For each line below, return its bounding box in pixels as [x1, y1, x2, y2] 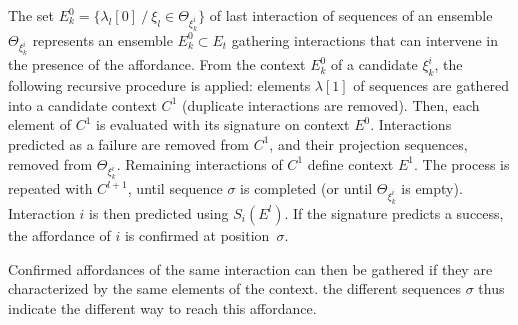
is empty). [401, 178, 463, 199]
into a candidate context [8, 94, 157, 115]
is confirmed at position [124, 224, 270, 245]
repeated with [8, 178, 93, 199]
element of [8, 114, 71, 135]
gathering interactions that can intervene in [231, 29, 499, 50]
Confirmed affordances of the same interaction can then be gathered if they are [8, 258, 493, 279]
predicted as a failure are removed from [8, 133, 249, 154]
